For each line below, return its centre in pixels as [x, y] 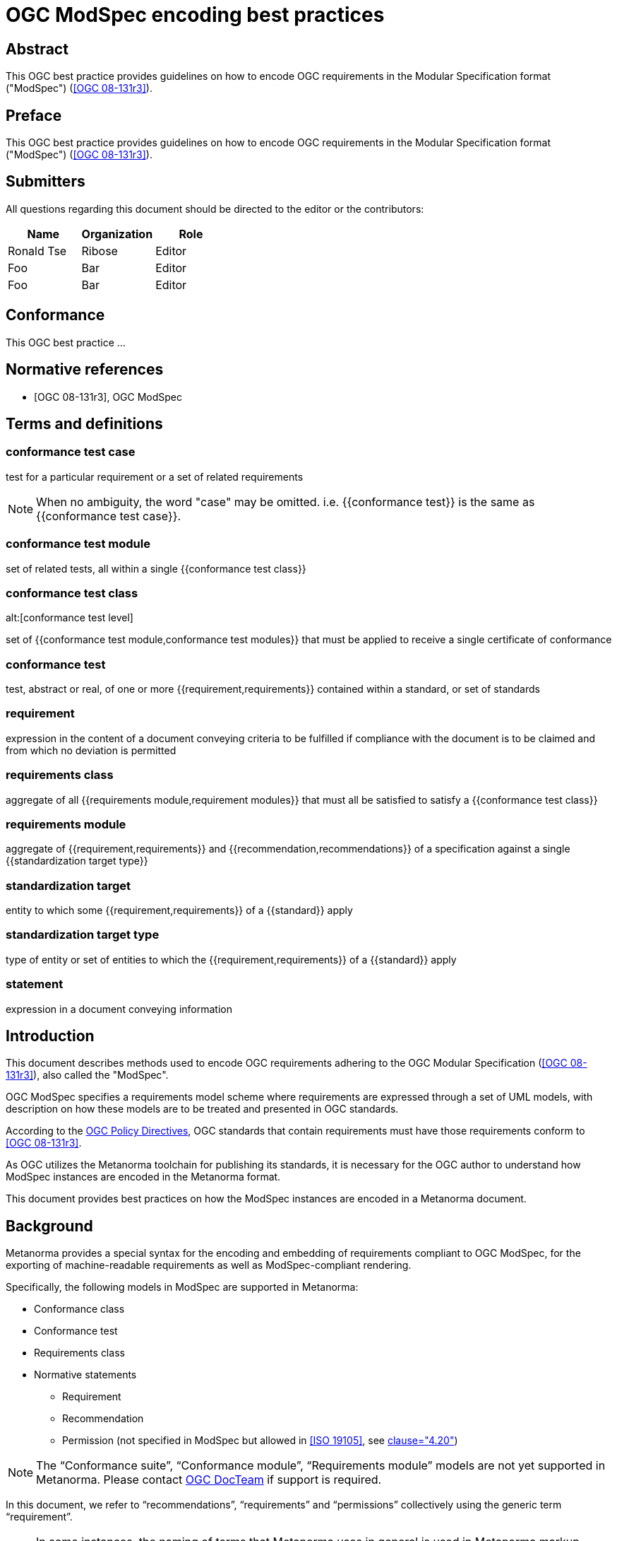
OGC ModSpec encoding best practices [195, 15]
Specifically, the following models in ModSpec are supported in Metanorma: [182, 1287]
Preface [34, 115]
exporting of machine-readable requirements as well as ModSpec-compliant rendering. [209, 1265]
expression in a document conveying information [119, 1009]
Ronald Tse [37, 251]
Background [49, 1226]
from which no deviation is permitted [91, 750]
